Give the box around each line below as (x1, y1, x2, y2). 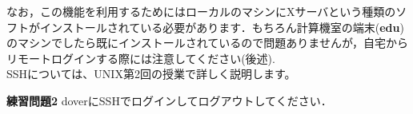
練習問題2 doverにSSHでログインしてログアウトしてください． (6, 92, 332, 108)
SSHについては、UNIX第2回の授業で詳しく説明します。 (6, 65, 296, 82)
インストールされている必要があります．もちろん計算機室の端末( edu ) (39, 18, 404, 35)
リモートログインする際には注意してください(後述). (6, 49, 275, 66)
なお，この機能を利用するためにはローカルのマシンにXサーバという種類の (6, 3, 396, 19)
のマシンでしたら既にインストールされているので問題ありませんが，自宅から (6, 34, 409, 51)
